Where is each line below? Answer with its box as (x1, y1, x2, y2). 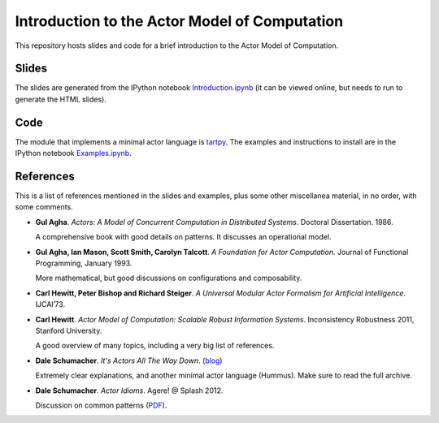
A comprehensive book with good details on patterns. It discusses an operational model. (35, 232, 332, 242)
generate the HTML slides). (15, 94, 107, 104)
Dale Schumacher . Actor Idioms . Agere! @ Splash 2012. (35, 386, 224, 395)
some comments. (15, 202, 73, 212)
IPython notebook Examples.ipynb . (15, 149, 132, 158)
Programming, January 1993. (35, 258, 133, 268)
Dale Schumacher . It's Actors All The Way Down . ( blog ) (35, 356, 223, 365)
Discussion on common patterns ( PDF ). (35, 400, 167, 410)
